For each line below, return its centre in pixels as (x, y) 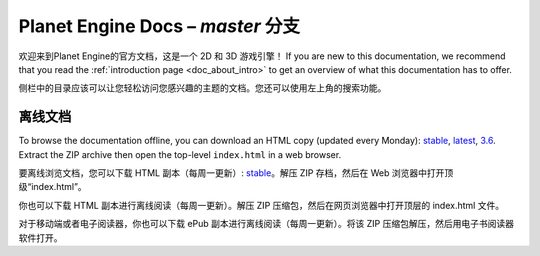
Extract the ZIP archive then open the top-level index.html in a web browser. (180, 154)
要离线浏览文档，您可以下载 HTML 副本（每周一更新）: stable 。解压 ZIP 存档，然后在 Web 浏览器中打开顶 (236, 173)
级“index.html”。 (52, 187)
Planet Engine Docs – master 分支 (159, 26)
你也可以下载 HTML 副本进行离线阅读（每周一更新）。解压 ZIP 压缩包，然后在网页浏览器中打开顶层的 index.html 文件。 (261, 205)
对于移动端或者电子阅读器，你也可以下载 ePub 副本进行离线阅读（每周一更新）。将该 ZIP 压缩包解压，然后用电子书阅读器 (266, 224)
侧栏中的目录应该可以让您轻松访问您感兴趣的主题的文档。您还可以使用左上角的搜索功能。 (202, 88)
